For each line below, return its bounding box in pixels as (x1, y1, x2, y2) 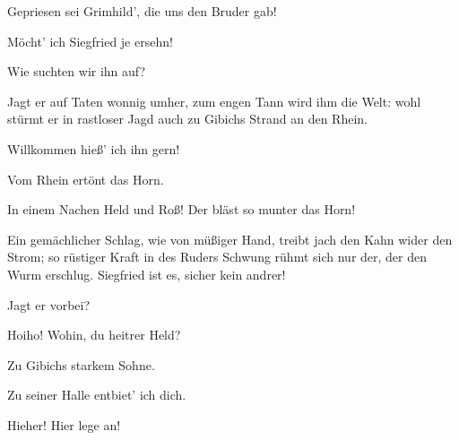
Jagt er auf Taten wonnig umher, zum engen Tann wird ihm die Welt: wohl (7, 91, 421, 110)
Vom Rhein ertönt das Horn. (7, 169, 164, 188)
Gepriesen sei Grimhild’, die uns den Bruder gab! (7, 2, 277, 20)
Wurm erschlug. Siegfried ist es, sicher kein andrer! (7, 264, 286, 283)
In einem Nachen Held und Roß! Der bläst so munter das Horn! (7, 200, 356, 219)
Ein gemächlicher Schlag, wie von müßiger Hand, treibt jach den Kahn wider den (7, 229, 453, 248)
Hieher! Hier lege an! (7, 415, 121, 434)
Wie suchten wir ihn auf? (7, 62, 146, 81)
